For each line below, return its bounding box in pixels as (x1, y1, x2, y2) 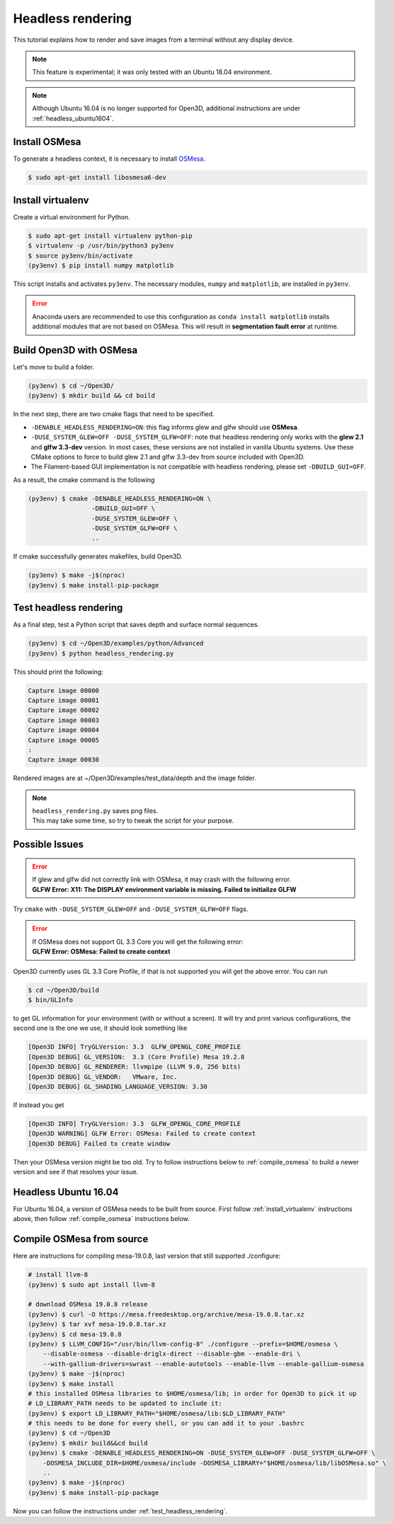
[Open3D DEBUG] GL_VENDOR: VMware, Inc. (28, 1072, 178, 1081)
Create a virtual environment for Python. (13, 212, 130, 221)
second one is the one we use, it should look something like (13, 1024, 188, 1033)
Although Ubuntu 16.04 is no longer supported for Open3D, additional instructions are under (32, 104, 301, 113)
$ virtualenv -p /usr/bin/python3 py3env (28, 241, 174, 250)
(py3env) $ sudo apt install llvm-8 (28, 1280, 156, 1288)
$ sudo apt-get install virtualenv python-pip (28, 231, 193, 240)
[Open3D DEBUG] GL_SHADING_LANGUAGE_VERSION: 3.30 (28, 1082, 208, 1090)
